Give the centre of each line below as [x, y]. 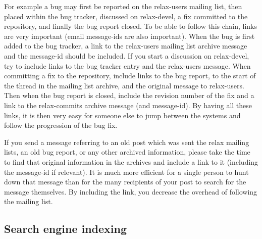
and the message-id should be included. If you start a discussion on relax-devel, [127, 55]
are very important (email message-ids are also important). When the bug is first [129, 36]
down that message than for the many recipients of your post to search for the [125, 182]
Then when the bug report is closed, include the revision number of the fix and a [129, 95]
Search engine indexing [66, 229]
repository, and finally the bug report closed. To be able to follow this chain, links [131, 26]
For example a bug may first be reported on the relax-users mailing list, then [123, 6]
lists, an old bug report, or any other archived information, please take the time [127, 152]
